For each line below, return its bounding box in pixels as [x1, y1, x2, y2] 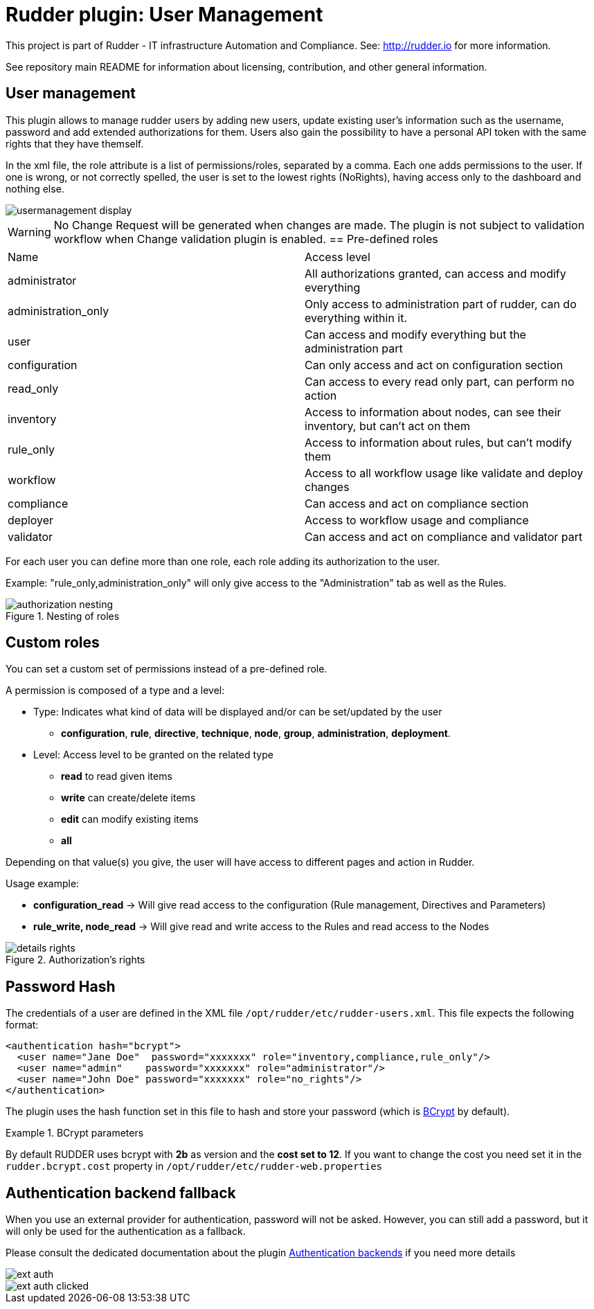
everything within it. [305, 310, 408, 325]
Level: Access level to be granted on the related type [33, 749, 273, 761]
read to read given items [61, 770, 172, 783]
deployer [8, 513, 54, 527]
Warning [8, 224, 51, 239]
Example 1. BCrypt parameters [6, 1127, 144, 1139]
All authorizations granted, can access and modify [305, 266, 566, 280]
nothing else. [6, 182, 64, 195]
